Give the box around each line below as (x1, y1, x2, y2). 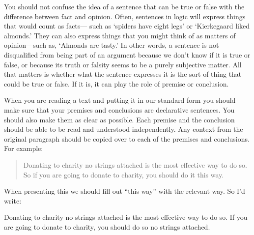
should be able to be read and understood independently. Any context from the (4, 124, 243, 134)
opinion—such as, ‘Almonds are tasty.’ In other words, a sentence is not (4, 40, 219, 50)
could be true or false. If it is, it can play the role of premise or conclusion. (4, 78, 229, 88)
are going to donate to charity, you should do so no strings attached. (4, 221, 210, 232)
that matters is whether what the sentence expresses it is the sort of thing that (4, 69, 242, 79)
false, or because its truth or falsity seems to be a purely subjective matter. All (4, 59, 242, 69)
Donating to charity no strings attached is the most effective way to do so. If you (4, 212, 248, 222)
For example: (4, 143, 43, 153)
